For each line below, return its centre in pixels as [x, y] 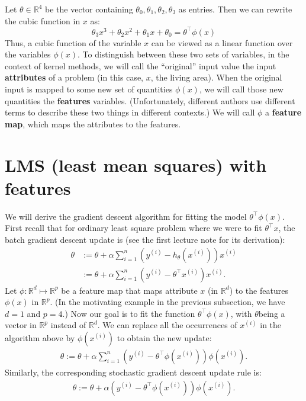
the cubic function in [43, 20]
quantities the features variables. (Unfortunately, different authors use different [150, 100]
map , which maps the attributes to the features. [93, 123]
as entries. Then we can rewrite [235, 9]
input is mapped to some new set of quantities [89, 89]
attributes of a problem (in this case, [74, 77]
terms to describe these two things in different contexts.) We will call [130, 112]
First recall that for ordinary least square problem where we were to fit [133, 228]
